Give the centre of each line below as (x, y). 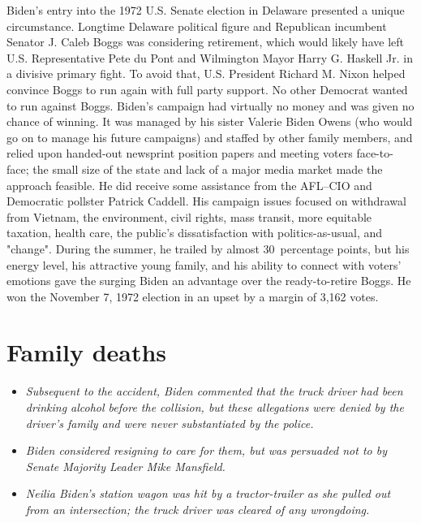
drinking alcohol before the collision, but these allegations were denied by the (215, 407)
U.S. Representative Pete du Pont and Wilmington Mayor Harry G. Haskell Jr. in (210, 57)
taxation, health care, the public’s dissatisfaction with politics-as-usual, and (195, 233)
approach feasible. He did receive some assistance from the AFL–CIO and (189, 185)
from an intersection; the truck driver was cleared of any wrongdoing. (198, 509)
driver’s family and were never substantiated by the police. (170, 423)
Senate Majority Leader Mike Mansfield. (125, 466)
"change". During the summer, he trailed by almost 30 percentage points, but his (208, 248)
